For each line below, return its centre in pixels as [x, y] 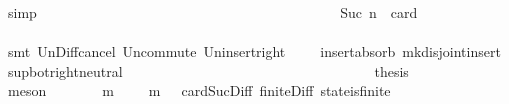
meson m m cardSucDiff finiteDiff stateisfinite [199, 90]
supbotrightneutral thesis [208, 70]
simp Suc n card [212, 12]
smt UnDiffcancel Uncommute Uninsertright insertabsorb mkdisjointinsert [254, 51]
